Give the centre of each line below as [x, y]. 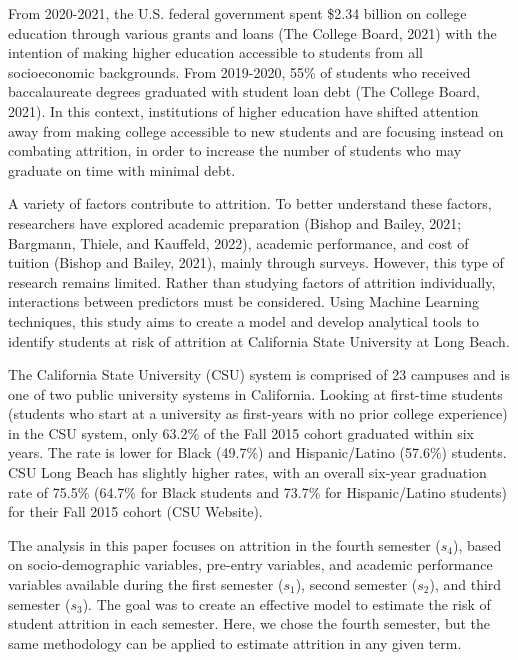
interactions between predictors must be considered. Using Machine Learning [243, 301]
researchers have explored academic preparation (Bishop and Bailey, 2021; [235, 222]
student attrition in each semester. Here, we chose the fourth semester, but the [249, 623]
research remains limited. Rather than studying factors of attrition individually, [252, 281]
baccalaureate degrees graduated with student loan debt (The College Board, [244, 91]
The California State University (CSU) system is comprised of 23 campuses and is [259, 374]
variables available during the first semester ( [146, 584]
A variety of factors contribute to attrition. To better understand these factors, [250, 203]
